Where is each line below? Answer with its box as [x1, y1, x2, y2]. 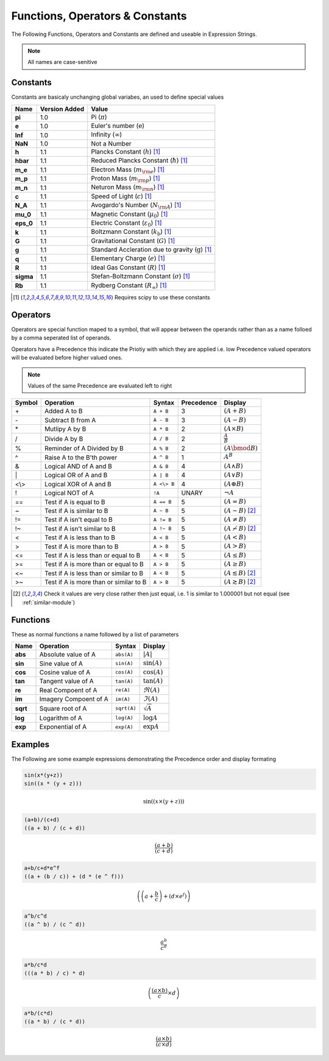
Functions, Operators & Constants [11, 9, 187, 23]
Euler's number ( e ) [91, 122, 144, 130]
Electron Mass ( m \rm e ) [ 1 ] [91, 165, 164, 175]
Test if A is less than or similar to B [44, 569, 143, 577]
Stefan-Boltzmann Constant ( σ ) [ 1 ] [91, 272, 190, 280]
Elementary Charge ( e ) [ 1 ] [91, 254, 166, 263]
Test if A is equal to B [44, 497, 105, 506]
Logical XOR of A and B [44, 480, 112, 488]
